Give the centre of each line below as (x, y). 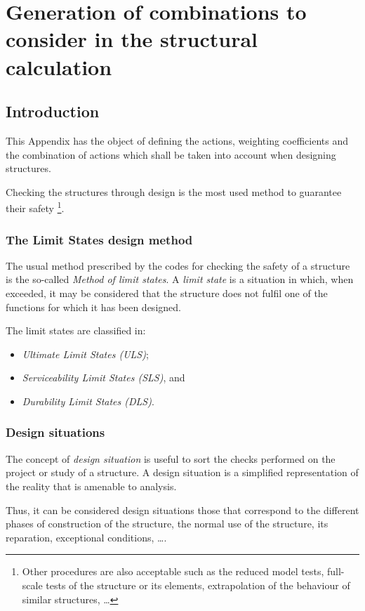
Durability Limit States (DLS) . (88, 401)
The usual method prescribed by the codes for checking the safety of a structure (178, 265)
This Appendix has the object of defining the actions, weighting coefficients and (177, 140)
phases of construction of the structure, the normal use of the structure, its (167, 524)
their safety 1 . (35, 207)
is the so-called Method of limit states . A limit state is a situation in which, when (180, 279)
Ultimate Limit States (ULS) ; (85, 354)
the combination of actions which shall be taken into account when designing (171, 154)
